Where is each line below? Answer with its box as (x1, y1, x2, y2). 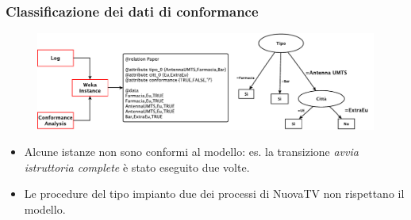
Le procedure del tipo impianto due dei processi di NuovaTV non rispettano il (24, 185, 405, 202)
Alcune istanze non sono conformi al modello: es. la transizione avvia (24, 143, 359, 160)
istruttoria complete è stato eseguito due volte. (24, 158, 250, 175)
